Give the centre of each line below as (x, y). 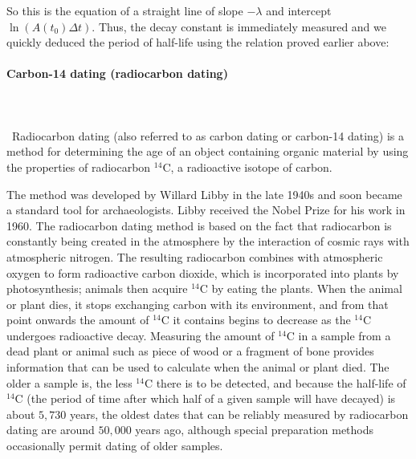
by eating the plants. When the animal (307, 288)
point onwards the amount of (78, 320)
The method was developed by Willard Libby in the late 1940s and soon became (204, 194)
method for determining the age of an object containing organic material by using (208, 151)
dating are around (51, 430)
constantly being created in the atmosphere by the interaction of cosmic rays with (208, 241)
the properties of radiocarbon (79, 167)
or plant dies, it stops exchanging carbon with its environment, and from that (198, 304)
